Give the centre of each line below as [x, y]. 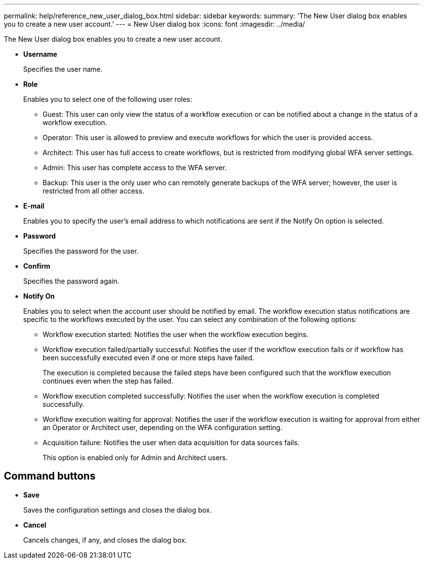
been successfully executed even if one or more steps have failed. [148, 358]
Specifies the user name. [63, 69]
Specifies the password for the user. [81, 251]
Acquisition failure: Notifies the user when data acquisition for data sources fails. [171, 442]
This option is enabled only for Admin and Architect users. [135, 458]
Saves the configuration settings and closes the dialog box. [118, 510]
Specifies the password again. [71, 281]
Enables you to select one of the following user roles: [108, 99]
